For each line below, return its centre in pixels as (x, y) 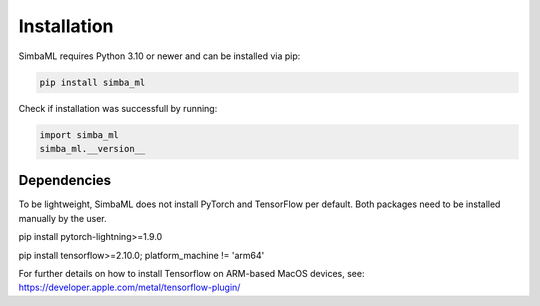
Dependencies (65, 180)
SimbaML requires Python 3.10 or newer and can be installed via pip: (159, 56)
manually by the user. (62, 218)
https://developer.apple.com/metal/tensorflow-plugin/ (129, 287)
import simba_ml (79, 134)
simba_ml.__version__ (92, 148)
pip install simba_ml (92, 82)
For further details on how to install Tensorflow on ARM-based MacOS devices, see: (191, 273)
